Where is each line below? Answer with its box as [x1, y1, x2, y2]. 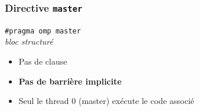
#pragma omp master [5, 26, 81, 35]
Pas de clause [18, 55, 67, 68]
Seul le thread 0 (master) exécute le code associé [18, 95, 194, 107]
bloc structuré [5, 35, 53, 48]
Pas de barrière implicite [18, 75, 122, 87]
